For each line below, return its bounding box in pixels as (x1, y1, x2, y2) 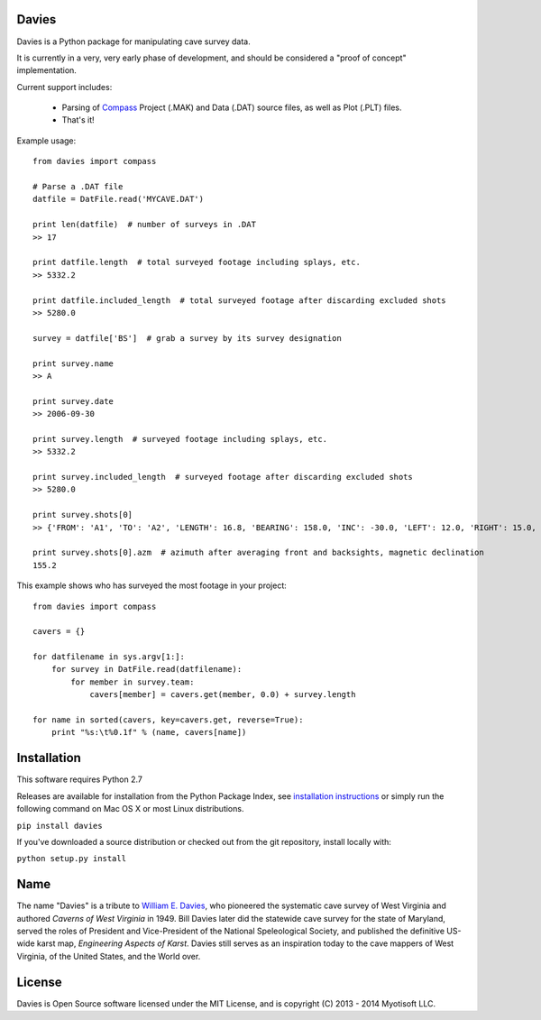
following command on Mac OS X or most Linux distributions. (16, 804, 244, 814)
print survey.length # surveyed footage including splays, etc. (32, 434, 328, 444)
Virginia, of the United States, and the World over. (16, 951, 201, 961)
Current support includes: (16, 81, 113, 92)
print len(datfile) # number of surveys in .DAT (32, 219, 257, 230)
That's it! (61, 115, 95, 125)
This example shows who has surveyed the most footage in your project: (16, 580, 288, 591)
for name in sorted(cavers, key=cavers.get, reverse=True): (32, 715, 304, 725)
